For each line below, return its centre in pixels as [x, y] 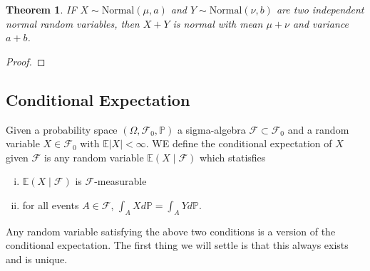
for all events [51, 204]
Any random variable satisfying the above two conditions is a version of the [171, 231]
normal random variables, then [73, 23]
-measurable [120, 181]
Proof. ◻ [26, 61]
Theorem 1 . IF [41, 9]
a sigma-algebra [211, 129]
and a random [318, 129]
